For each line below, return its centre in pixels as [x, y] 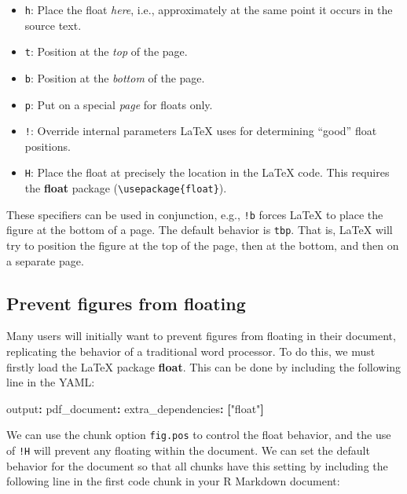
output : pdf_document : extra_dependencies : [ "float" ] [135, 408]
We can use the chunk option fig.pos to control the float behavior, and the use [199, 435]
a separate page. [45, 260]
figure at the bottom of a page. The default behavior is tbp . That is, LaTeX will [200, 230]
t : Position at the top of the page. [106, 51]
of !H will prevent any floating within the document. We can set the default [188, 450]
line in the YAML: [51, 382]
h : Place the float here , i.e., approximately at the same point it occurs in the [209, 9]
